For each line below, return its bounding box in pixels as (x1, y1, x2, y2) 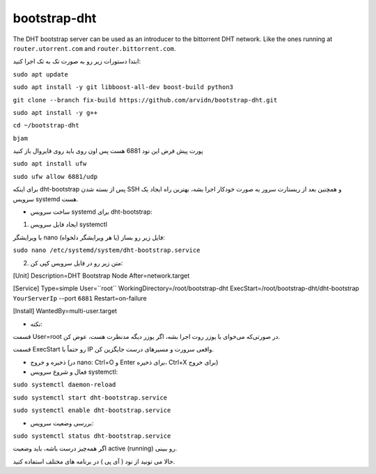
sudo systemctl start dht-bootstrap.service (13, 393, 168, 402)
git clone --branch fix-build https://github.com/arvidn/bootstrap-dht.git (13, 96, 278, 104)
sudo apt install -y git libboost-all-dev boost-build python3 (13, 84, 233, 91)
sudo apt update (13, 70, 69, 78)
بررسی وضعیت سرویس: (30, 418, 94, 427)
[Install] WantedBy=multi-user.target (13, 307, 118, 315)
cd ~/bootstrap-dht (13, 122, 79, 129)
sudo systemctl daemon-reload (13, 381, 116, 389)
